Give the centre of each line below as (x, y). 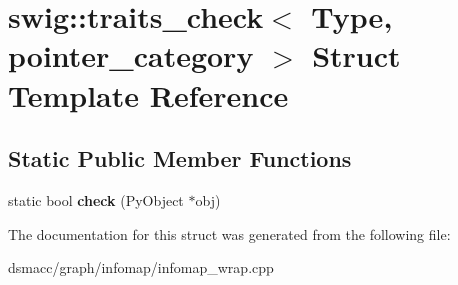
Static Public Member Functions (180, 158)
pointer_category (131, 55)
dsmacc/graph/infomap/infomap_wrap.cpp (141, 267)
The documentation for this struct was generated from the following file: (229, 233)
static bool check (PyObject (96, 199)
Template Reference (148, 94)
